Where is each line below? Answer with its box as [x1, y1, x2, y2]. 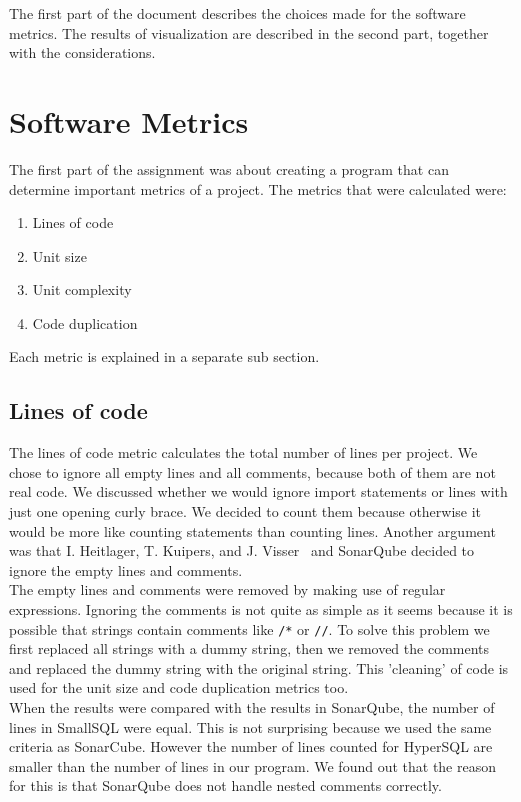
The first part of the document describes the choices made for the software [9, 3, 466, 23]
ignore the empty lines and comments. [9, 559, 243, 580]
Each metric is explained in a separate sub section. [9, 346, 320, 367]
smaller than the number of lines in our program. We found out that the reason [9, 755, 497, 776]
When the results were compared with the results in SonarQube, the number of [9, 697, 495, 718]
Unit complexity [32, 279, 132, 300]
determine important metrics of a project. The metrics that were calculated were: [9, 178, 507, 199]
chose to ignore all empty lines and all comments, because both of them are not [9, 461, 496, 482]
